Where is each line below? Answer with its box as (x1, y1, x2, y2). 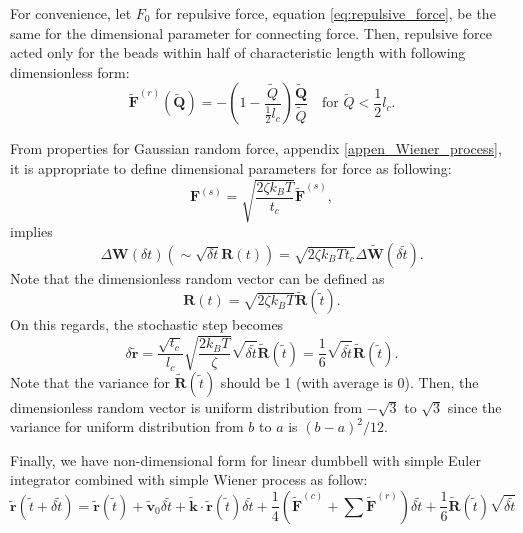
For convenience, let (10, 3, 132, 23)
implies (10, 221, 53, 242)
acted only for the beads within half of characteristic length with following (10, 42, 466, 63)
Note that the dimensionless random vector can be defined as (10, 267, 385, 288)
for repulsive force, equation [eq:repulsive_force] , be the (155, 3, 496, 23)
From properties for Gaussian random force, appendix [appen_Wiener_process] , (10, 138, 502, 159)
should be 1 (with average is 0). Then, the (220, 371, 479, 392)
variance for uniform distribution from (10, 416, 244, 437)
